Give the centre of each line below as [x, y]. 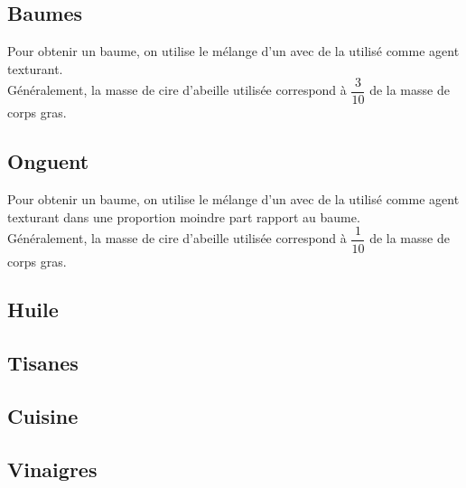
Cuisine [43, 416]
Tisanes [43, 363]
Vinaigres [52, 469]
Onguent [48, 161]
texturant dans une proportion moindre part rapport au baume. [184, 216]
